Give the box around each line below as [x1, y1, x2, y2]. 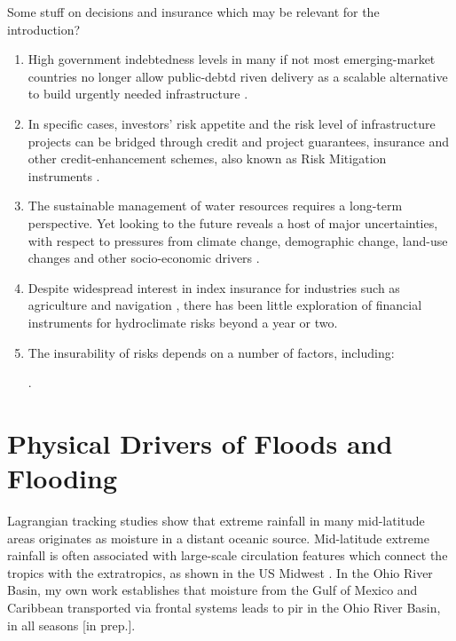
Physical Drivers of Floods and [7, 424, 393, 461]
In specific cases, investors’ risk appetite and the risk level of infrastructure [28, 114, 436, 132]
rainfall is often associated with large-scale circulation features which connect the [7, 546, 448, 565]
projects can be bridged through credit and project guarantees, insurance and [28, 131, 450, 150]
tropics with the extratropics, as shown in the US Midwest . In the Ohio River [7, 563, 433, 582]
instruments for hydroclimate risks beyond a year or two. [28, 313, 338, 331]
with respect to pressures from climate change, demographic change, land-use [28, 231, 448, 249]
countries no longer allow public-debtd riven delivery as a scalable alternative [28, 67, 448, 85]
